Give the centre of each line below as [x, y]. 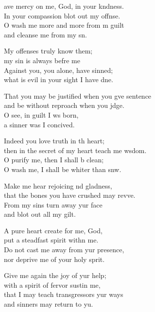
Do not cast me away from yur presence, [64, 250]
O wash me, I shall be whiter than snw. [63, 169]
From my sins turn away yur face [53, 204]
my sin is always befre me [42, 60]
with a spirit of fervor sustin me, [52, 285]
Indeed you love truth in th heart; [54, 141]
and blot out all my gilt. [40, 214]
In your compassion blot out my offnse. [62, 15]
